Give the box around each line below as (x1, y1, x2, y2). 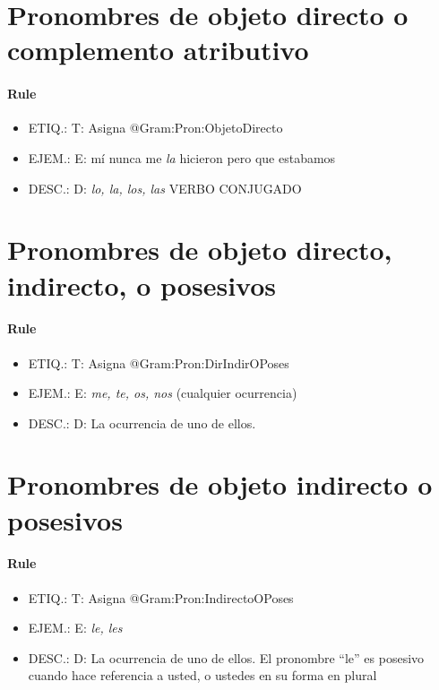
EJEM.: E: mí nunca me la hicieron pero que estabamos (28, 148, 336, 167)
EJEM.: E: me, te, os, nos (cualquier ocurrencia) (28, 384, 297, 402)
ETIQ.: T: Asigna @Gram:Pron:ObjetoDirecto (28, 118, 283, 137)
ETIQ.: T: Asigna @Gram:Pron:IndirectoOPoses (28, 588, 294, 607)
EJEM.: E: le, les (28, 618, 123, 637)
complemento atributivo (7, 31, 309, 68)
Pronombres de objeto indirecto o (7, 466, 433, 503)
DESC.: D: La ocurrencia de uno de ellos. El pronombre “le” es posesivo (28, 648, 425, 667)
